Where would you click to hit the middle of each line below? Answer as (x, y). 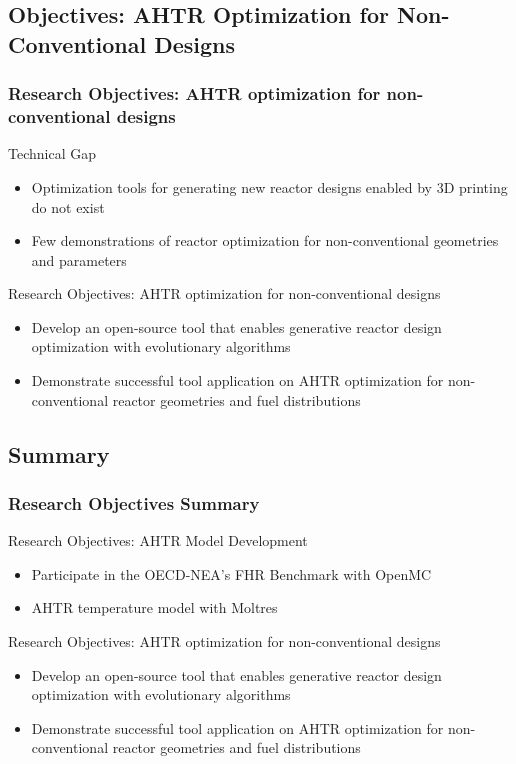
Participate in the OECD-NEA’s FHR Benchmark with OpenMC (231, 573)
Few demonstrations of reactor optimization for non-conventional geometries (265, 240)
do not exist (68, 206)
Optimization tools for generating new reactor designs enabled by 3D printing (269, 186)
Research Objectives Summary (134, 502)
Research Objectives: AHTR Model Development (158, 540)
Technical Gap (52, 153)
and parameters (79, 259)
